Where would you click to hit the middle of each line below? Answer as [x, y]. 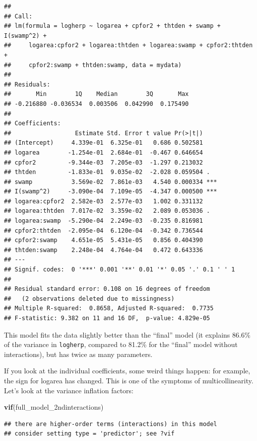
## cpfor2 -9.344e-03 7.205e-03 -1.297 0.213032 [103, 162]
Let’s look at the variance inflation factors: [69, 390]
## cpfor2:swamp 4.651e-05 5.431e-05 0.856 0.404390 [103, 240]
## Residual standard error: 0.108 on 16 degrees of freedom [107, 289]
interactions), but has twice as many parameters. [78, 354]
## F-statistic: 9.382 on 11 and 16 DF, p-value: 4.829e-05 [107, 318]
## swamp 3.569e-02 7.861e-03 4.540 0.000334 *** [111, 182]
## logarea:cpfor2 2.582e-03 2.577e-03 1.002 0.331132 [103, 201]
